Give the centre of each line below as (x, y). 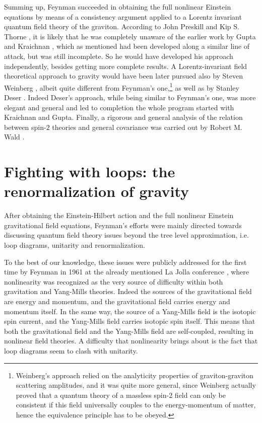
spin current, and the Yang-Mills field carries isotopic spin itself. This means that (130, 321)
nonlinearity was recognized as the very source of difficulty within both (114, 281)
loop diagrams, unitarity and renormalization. (75, 245)
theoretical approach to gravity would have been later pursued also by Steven (124, 76)
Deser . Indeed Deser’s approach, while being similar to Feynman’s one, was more (130, 97)
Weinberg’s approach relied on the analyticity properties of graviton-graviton (135, 375)
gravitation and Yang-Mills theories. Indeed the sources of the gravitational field (128, 291)
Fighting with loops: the (90, 171)
